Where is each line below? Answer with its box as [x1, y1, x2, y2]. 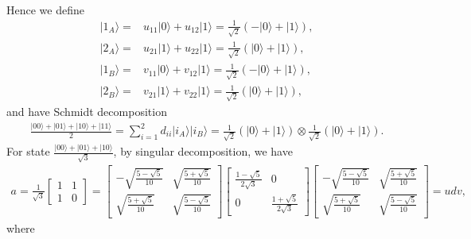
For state [6, 143, 50, 160]
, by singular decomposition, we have [113, 143, 293, 160]
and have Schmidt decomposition [6, 103, 167, 120]
